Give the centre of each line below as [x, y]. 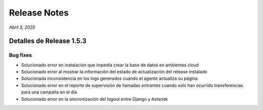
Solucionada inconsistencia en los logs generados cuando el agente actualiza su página [110, 78]
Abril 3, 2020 [22, 27]
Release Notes [39, 13]
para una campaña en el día [49, 92]
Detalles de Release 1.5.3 [48, 41]
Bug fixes [20, 55]
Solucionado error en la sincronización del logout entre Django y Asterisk [94, 99]
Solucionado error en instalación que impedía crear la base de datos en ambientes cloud [110, 65]
